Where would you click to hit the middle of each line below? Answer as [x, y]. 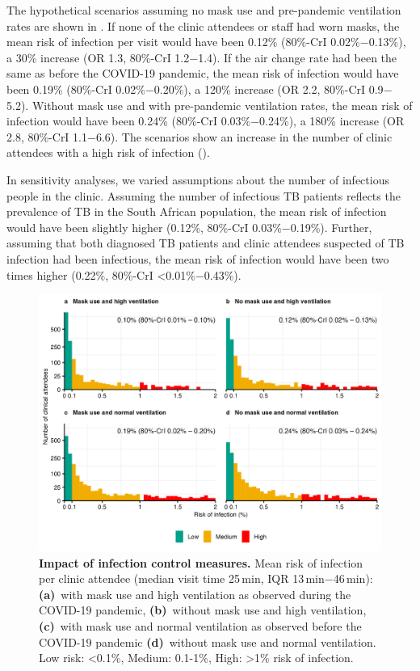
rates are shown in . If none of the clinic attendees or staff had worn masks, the [203, 25]
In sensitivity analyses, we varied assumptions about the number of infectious [198, 179]
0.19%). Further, [331, 227]
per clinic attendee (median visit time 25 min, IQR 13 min [182, 578]
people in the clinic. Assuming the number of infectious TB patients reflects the [204, 195]
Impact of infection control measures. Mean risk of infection [201, 562]
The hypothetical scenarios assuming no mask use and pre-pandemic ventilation [204, 10]
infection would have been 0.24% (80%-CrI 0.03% [129, 121]
